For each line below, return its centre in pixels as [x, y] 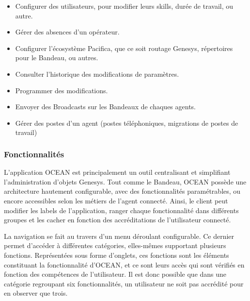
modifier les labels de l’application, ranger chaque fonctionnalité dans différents [121, 210]
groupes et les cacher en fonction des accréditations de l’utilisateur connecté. [117, 220]
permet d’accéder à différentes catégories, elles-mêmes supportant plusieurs [115, 245]
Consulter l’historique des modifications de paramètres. [97, 74]
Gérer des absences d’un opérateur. [67, 32]
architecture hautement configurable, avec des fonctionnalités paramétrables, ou [122, 191]
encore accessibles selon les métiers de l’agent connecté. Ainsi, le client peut [116, 200]
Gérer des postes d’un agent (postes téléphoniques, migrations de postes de [127, 123]
